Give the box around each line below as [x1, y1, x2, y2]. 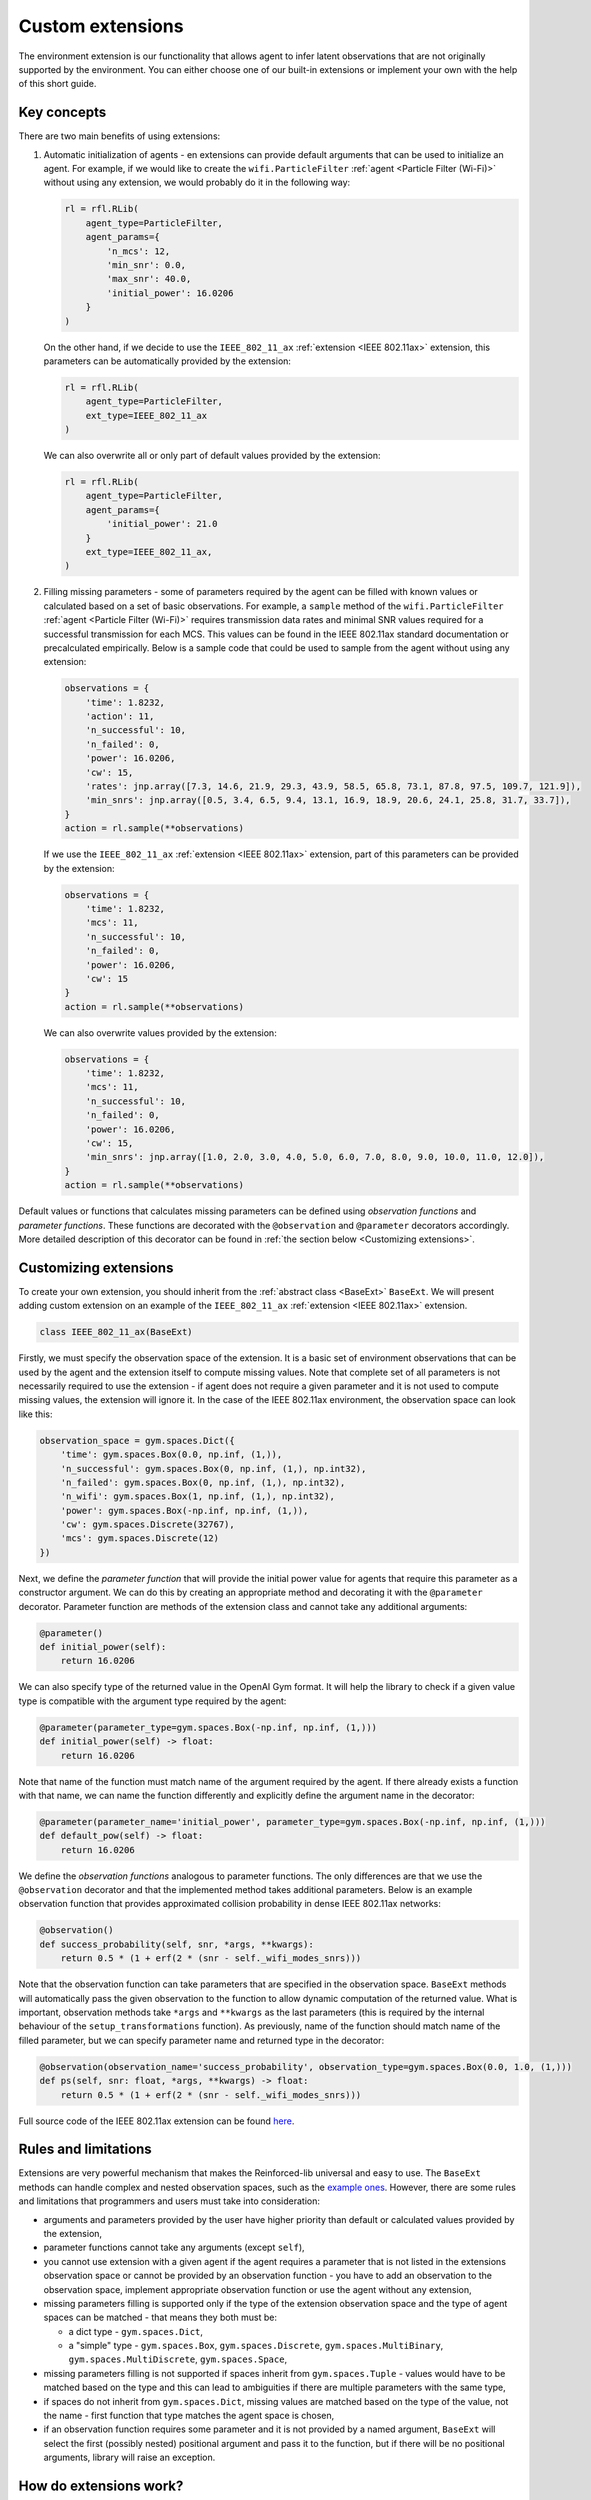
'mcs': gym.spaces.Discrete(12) [60, 1533, 220, 1544]
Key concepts [18, 104, 107, 121]
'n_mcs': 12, [106, 245, 171, 257]
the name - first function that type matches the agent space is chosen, [43, 2410, 335, 2422]
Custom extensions [18, 15, 184, 37]
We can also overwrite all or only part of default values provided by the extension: [43, 450, 381, 462]
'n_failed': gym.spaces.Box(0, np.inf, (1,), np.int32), [60, 1476, 346, 1488]
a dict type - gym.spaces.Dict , [68, 2325, 204, 2337]
